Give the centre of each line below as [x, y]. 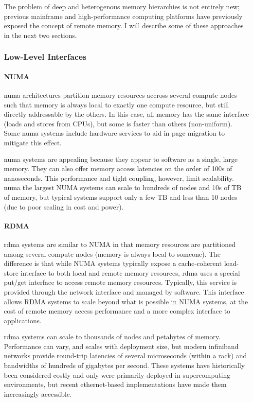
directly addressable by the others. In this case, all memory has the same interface [126, 114]
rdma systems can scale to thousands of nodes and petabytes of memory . [112, 337]
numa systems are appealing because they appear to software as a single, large [121, 159]
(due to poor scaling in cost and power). [64, 206]
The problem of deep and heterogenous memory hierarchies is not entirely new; [122, 6]
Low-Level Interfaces [45, 57]
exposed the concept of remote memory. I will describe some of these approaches [124, 26]
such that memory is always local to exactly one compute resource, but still [117, 104]
